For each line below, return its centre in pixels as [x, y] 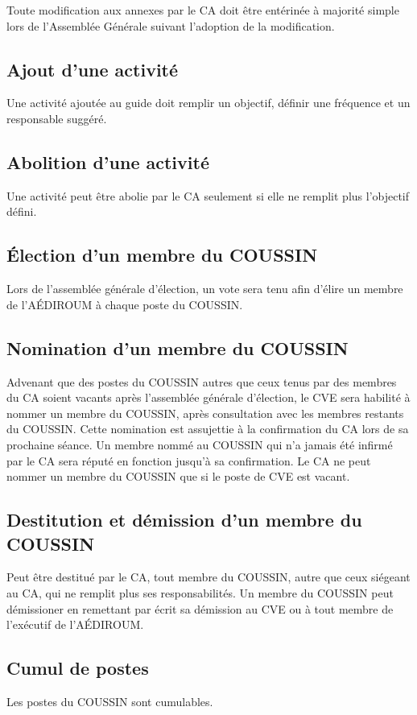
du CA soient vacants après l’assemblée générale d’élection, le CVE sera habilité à [208, 397]
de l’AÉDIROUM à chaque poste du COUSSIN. [125, 304]
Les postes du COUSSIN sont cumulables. [110, 701]
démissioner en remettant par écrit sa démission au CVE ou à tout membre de [200, 608]
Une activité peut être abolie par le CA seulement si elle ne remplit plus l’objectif [208, 195]
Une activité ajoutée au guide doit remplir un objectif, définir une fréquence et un [208, 103]
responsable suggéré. [57, 118]
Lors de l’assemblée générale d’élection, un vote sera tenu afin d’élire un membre [205, 289]
